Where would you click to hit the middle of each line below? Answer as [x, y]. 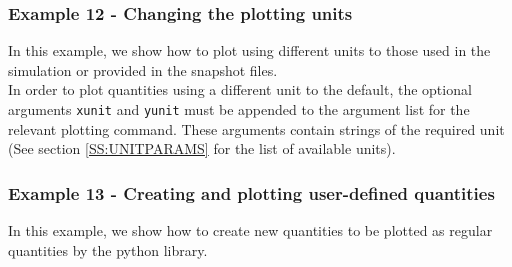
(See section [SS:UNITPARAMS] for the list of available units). [202, 148]
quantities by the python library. [108, 249]
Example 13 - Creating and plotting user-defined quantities [251, 192]
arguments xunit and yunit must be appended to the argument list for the [239, 109]
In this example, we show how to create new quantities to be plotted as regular [250, 230]
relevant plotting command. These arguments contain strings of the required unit [256, 128]
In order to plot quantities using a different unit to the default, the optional [240, 89]
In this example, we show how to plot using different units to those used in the [249, 50]
